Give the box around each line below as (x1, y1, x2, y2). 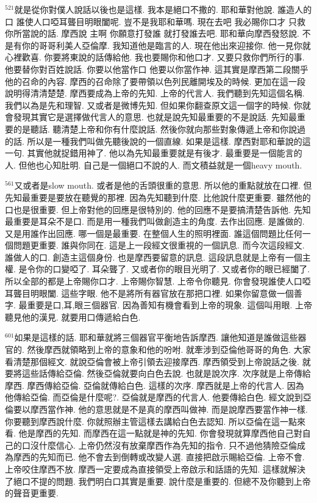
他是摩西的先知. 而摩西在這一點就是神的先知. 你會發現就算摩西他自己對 (18, 427, 302, 440)
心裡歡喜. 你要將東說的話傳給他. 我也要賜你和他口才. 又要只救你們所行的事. (5, 51, 305, 63)
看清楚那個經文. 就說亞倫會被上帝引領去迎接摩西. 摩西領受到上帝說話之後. (5, 355, 299, 367)
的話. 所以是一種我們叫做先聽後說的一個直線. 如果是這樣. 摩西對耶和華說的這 (5, 134, 311, 147)
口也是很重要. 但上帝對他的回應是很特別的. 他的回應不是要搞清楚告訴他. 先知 (5, 203, 311, 215)
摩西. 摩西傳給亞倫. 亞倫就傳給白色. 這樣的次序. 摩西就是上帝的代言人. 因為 (5, 378, 304, 391)
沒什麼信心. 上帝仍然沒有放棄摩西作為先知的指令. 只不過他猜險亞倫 (30, 438, 297, 451)
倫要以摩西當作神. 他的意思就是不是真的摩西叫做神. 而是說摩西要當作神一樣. (5, 403, 308, 415)
